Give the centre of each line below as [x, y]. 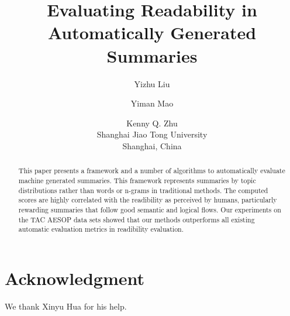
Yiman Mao [152, 103]
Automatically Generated [152, 32]
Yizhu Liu [152, 83]
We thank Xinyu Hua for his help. [66, 306]
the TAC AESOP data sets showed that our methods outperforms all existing [137, 219]
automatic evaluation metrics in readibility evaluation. [101, 229]
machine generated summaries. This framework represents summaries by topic [137, 180]
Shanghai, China [152, 145]
